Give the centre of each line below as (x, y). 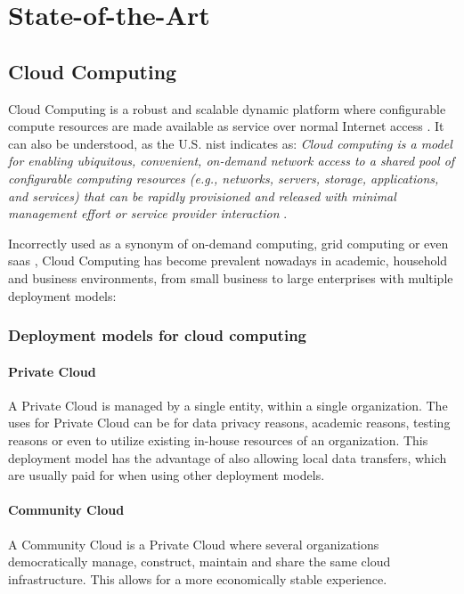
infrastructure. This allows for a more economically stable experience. (198, 578)
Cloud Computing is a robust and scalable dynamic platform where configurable (227, 108)
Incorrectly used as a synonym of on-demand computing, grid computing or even (228, 243)
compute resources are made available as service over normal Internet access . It (226, 126)
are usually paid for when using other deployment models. (167, 475)
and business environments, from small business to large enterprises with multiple (231, 277)
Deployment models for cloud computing (157, 335)
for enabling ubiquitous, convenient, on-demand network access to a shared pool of (232, 161)
